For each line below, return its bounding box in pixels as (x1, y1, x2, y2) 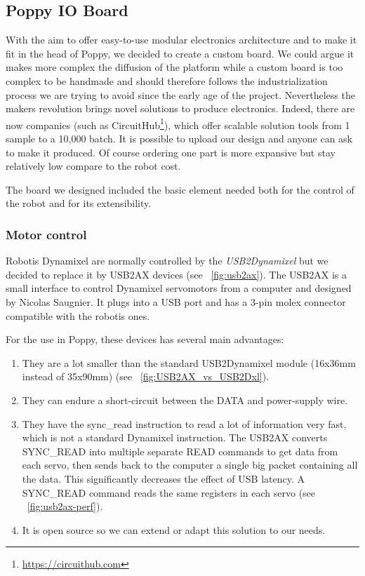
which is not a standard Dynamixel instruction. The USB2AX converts (22, 430, 328, 445)
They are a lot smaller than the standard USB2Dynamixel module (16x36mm (22, 355, 356, 370)
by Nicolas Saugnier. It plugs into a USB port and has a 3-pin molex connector (6, 294, 346, 309)
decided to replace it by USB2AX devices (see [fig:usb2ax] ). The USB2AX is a (6, 267, 347, 281)
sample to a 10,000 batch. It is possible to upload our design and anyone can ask (6, 131, 352, 146)
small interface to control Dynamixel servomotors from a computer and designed (6, 281, 352, 295)
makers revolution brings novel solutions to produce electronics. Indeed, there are (6, 101, 355, 116)
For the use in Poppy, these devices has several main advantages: (6, 332, 284, 347)
